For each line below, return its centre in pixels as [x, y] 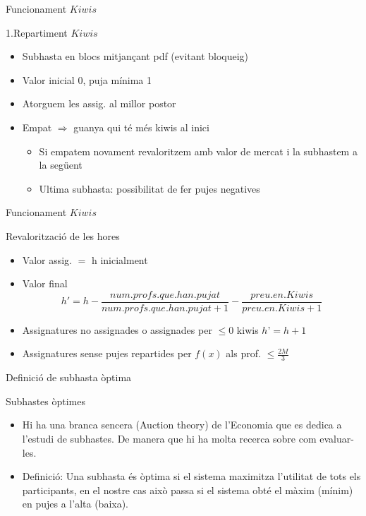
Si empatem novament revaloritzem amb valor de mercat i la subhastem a [198, 151]
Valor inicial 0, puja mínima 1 [87, 79]
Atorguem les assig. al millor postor [99, 103]
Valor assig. [47, 259]
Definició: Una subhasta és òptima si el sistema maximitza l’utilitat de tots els [191, 476]
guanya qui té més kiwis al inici [141, 127]
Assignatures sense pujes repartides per [107, 353]
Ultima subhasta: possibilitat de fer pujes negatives [150, 188]
